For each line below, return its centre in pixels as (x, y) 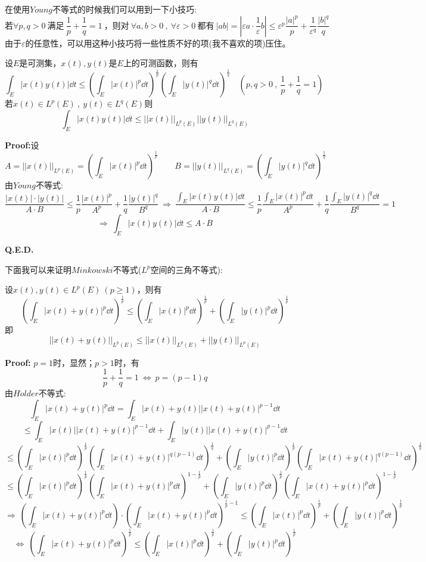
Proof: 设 (22, 145)
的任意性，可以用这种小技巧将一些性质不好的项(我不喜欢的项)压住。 (158, 43)
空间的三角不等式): (186, 269)
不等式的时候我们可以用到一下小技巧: (125, 9)
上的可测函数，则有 (161, 63)
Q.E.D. (19, 249)
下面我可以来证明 (38, 269)
